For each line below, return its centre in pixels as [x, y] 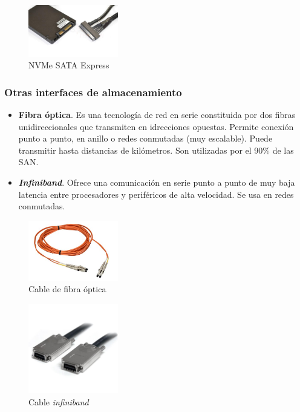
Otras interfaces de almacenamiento [93, 92]
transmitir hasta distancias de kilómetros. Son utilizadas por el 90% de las [156, 150]
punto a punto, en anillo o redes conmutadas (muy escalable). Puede [145, 138]
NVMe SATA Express [69, 65]
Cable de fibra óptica [67, 289]
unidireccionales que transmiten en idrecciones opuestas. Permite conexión [156, 126]
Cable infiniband [59, 401]
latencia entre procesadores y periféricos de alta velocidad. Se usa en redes [156, 194]
